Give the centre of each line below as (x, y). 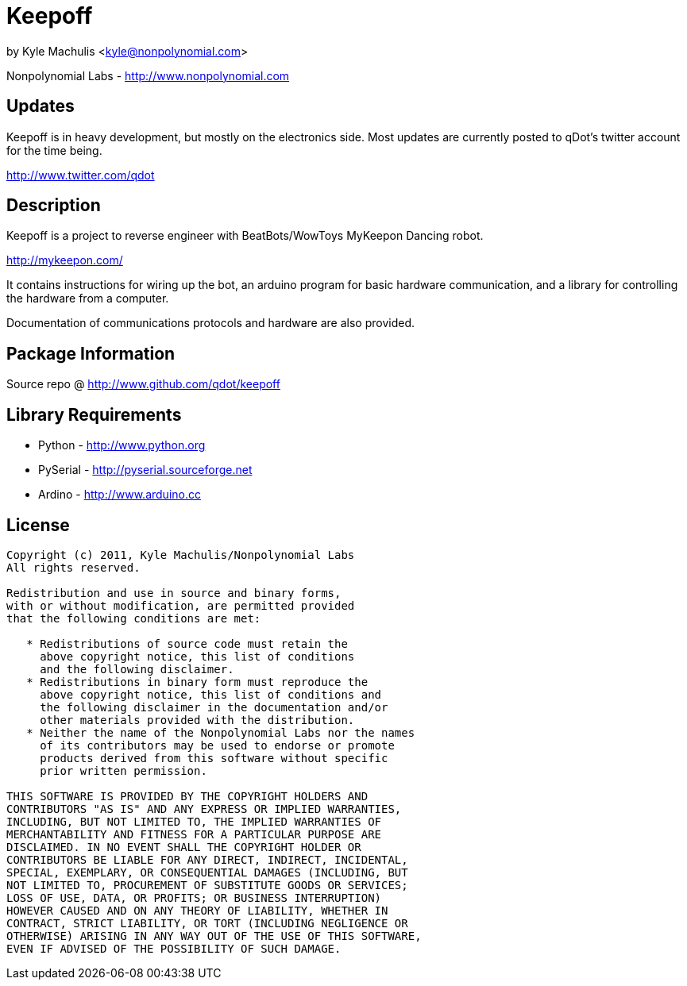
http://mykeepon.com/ (65, 260)
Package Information (91, 353)
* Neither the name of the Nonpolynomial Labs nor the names (221, 732)
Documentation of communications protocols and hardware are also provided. (210, 323)
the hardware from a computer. (88, 298)
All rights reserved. (73, 567)
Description (54, 206)
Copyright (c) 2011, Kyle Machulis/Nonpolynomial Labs (181, 555)
